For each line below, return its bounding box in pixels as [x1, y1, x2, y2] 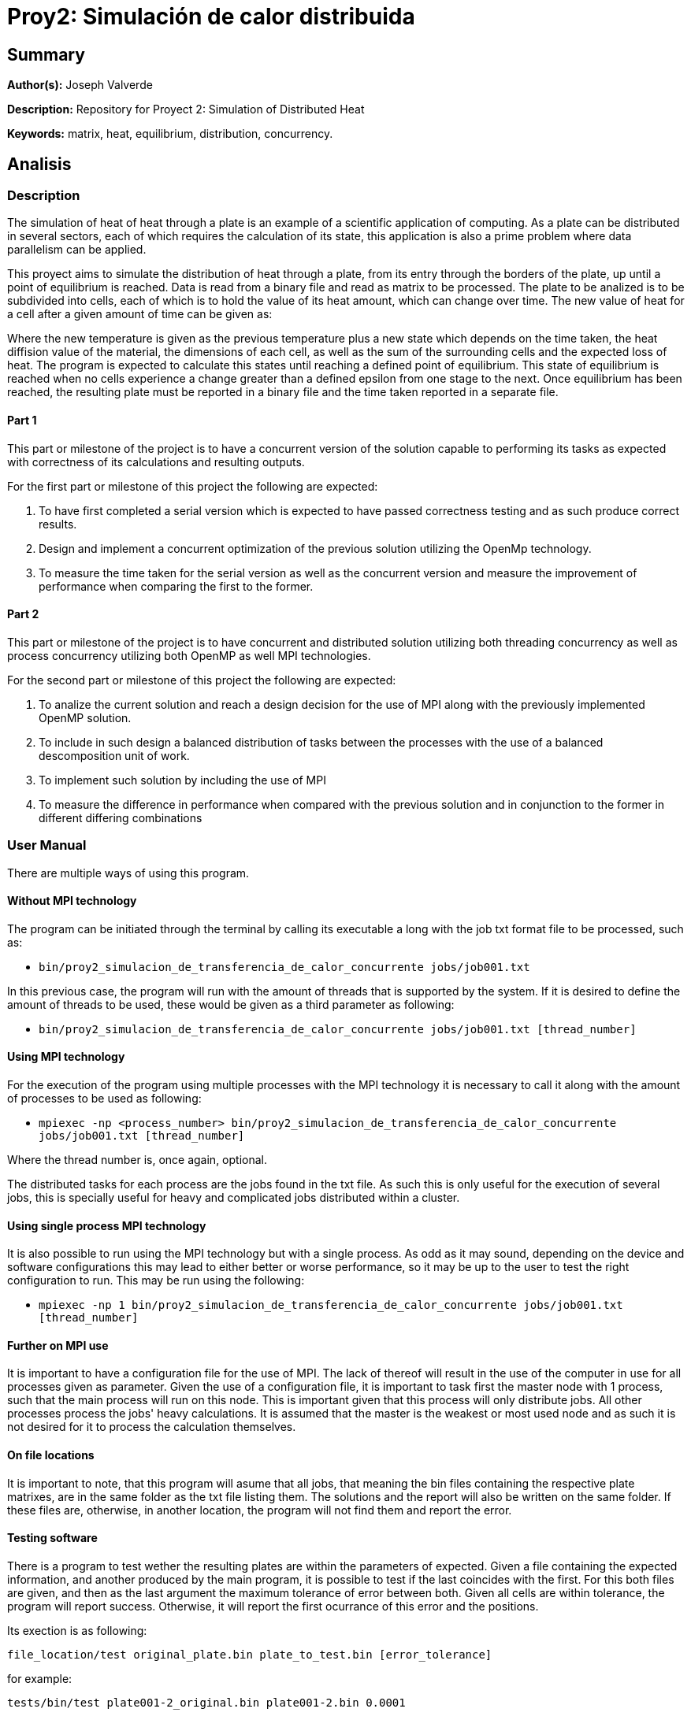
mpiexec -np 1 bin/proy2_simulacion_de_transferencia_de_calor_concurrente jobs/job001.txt [39, 1299, 623, 1312]
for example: [7, 1671, 72, 1685]
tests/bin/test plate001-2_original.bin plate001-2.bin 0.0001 [7, 1696, 406, 1709]
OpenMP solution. [39, 710, 132, 725]
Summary [7, 44, 85, 65]
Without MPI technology [7, 894, 137, 908]
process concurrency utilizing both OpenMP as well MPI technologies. [7, 648, 371, 662]
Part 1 [7, 413, 37, 427]
